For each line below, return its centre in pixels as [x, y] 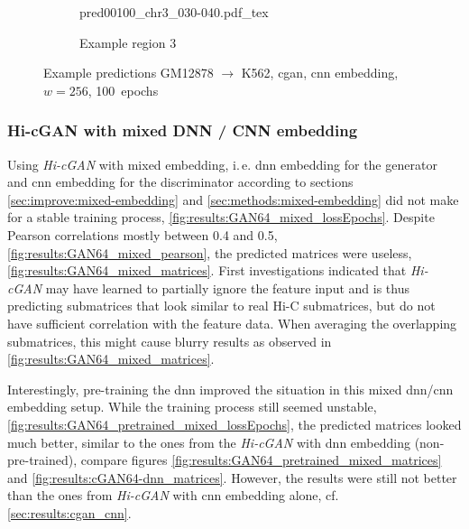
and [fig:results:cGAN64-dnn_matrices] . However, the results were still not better [232, 477]
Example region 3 [128, 42]
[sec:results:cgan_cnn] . [69, 512]
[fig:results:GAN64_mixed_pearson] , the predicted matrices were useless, [210, 252]
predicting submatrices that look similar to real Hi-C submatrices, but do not [221, 306]
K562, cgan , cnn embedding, [320, 73]
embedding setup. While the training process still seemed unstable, [192, 407]
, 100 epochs [123, 90]
